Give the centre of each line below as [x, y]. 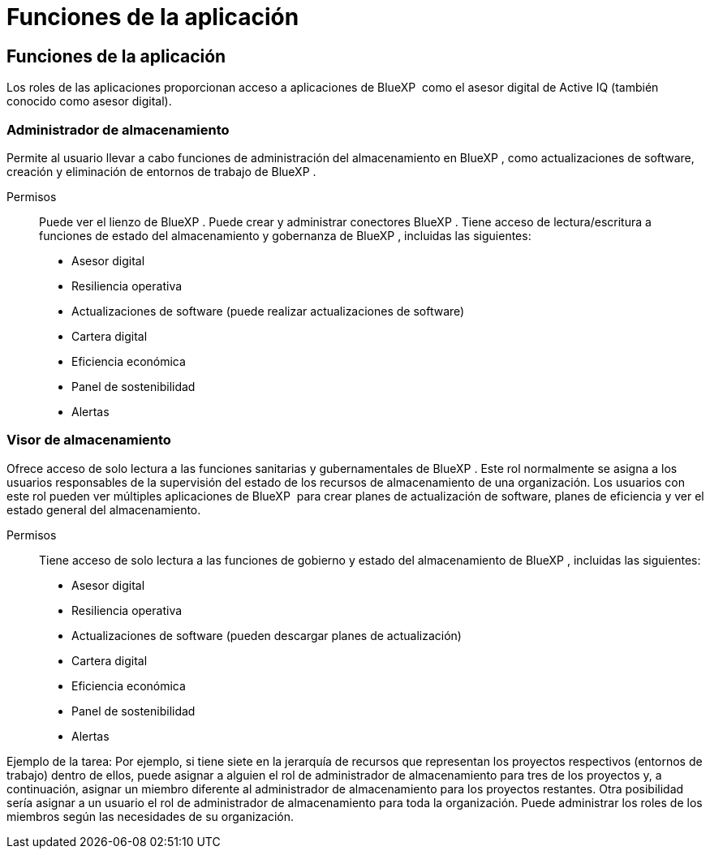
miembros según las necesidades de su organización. [150, 816]
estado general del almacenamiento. [104, 509]
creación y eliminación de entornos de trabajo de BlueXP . [161, 171]
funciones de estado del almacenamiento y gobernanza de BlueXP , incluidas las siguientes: [285, 235]
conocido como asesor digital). [89, 101]
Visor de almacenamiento [89, 440]
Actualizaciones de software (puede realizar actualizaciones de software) [268, 311]
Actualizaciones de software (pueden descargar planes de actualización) [267, 635]
